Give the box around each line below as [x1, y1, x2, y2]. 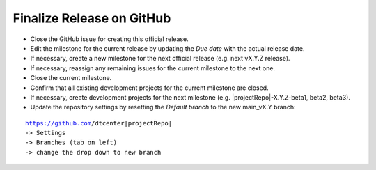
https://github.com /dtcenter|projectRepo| [25, 119, 173, 127]
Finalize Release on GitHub [13, 10, 171, 26]
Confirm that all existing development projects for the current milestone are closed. [30, 84, 269, 92]
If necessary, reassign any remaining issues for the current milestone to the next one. [30, 63, 275, 72]
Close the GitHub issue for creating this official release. [30, 35, 189, 43]
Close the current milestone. [30, 74, 112, 82]
